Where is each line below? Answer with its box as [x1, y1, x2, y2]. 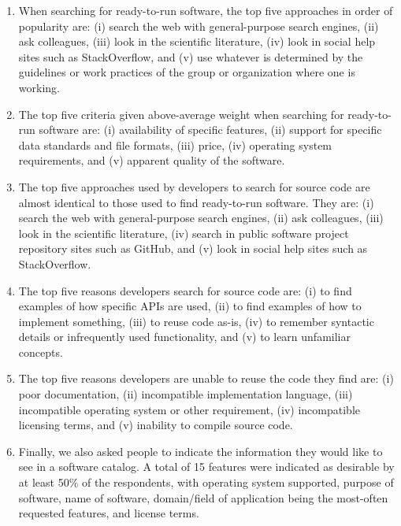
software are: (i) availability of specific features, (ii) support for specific [39, 121, 382, 138]
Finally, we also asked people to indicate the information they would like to [18, 443, 383, 459]
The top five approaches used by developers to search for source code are [18, 178, 370, 194]
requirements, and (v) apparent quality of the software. [18, 152, 285, 169]
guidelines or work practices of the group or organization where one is [18, 64, 355, 80]
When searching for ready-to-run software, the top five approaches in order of [18, 2, 393, 18]
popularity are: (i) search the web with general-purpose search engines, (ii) [18, 17, 379, 34]
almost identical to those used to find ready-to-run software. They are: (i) [18, 194, 374, 210]
